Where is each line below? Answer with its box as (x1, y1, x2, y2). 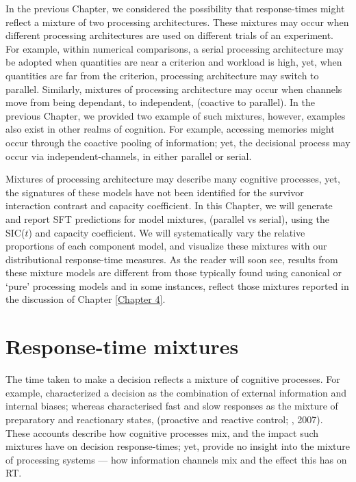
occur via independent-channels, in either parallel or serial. (5, 148, 252, 163)
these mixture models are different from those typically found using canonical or (5, 265, 342, 280)
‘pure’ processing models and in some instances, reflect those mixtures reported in (5, 278, 349, 293)
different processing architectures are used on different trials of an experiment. (5, 28, 334, 42)
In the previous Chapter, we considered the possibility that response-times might (5, 1, 345, 15)
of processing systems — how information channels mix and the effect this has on (5, 452, 347, 466)
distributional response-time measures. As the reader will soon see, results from (5, 252, 338, 266)
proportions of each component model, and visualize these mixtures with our (5, 239, 327, 253)
